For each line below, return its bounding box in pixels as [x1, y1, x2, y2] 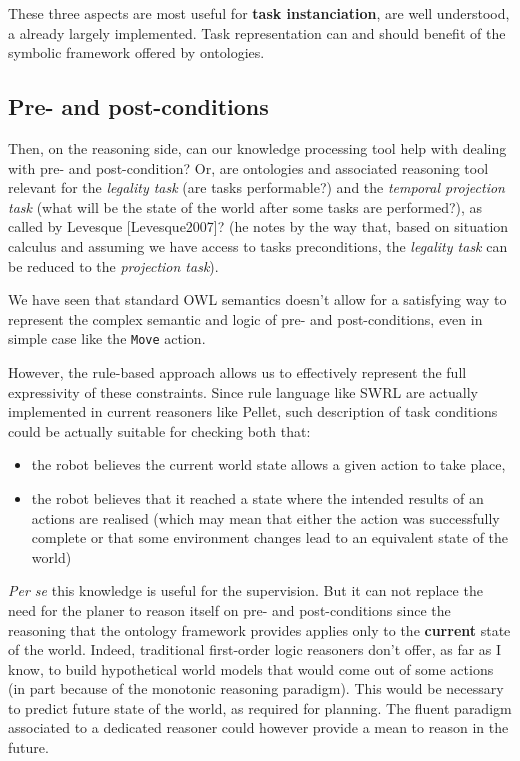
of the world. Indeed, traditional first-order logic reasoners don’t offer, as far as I [8, 639, 502, 660]
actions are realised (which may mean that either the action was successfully [31, 507, 500, 528]
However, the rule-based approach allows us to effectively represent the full [8, 361, 467, 382]
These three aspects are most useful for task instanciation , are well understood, [8, 3, 510, 23]
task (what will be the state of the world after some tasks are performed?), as [8, 196, 483, 217]
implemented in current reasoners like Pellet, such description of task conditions [8, 401, 498, 422]
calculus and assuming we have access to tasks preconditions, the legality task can [8, 235, 508, 256]
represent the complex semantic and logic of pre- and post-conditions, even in [8, 308, 483, 329]
